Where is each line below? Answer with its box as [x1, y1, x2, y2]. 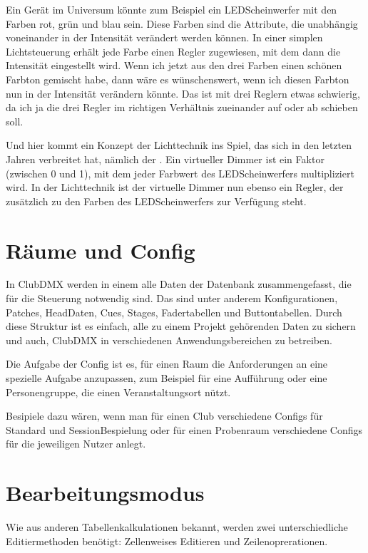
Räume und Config [6, 235, 195, 264]
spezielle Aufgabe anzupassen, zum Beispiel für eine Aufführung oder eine [6, 371, 327, 385]
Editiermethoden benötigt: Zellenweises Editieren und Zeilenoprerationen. [6, 533, 328, 548]
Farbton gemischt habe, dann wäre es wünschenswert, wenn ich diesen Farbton [6, 71, 349, 86]
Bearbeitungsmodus [6, 478, 205, 507]
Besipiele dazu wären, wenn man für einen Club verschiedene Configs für [6, 408, 323, 423]
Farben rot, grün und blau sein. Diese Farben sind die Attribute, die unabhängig [6, 16, 358, 31]
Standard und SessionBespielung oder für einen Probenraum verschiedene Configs [6, 422, 363, 437]
